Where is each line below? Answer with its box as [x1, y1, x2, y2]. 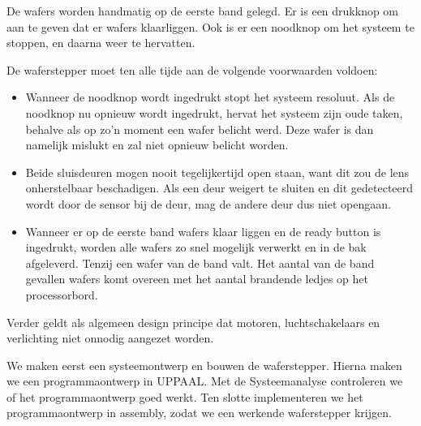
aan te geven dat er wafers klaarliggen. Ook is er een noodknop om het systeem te [6, 18, 415, 35]
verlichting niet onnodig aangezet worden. [6, 329, 214, 346]
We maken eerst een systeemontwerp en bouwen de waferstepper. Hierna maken [6, 356, 402, 373]
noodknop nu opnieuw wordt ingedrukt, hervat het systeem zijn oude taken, [25, 104, 403, 121]
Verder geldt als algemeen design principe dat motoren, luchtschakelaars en [6, 313, 380, 330]
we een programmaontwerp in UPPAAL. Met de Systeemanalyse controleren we [6, 372, 403, 389]
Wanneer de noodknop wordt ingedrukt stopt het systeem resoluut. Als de [25, 88, 395, 105]
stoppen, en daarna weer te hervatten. [6, 34, 195, 51]
